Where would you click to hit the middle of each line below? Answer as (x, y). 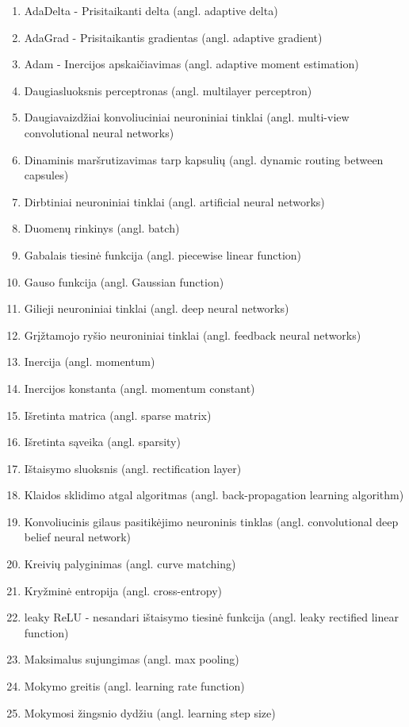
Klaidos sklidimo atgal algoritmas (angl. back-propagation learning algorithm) (214, 495)
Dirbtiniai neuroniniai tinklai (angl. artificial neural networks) (174, 201)
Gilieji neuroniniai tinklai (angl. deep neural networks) (157, 308)
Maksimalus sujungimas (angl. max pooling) (132, 659)
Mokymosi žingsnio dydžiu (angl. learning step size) (150, 712)
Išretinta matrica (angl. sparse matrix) (118, 415)
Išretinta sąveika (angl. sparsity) (102, 442)
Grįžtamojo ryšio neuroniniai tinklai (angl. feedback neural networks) (193, 335)
